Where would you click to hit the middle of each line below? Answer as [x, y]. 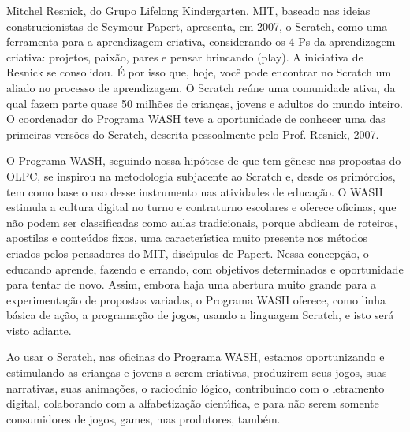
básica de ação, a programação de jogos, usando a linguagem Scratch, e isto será [200, 315]
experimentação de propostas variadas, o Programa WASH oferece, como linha [196, 299]
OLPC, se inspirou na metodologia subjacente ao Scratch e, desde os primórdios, [201, 175]
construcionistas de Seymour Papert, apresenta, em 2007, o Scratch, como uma [197, 26]
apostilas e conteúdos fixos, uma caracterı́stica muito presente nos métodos [187, 238]
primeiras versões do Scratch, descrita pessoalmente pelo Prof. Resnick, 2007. [193, 134]
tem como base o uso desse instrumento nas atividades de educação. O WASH [195, 191]
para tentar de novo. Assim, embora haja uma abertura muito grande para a [192, 284]
